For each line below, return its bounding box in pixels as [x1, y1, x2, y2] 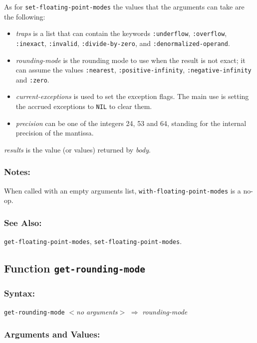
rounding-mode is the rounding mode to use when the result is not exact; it [15, 54, 246, 65]
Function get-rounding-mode [4, 260, 146, 276]
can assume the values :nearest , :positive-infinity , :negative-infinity [15, 64, 252, 75]
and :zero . [15, 74, 49, 84]
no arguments [76, 306, 118, 317]
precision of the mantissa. [15, 127, 94, 138]
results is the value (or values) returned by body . [4, 144, 151, 154]
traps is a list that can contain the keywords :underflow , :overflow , [15, 28, 227, 38]
